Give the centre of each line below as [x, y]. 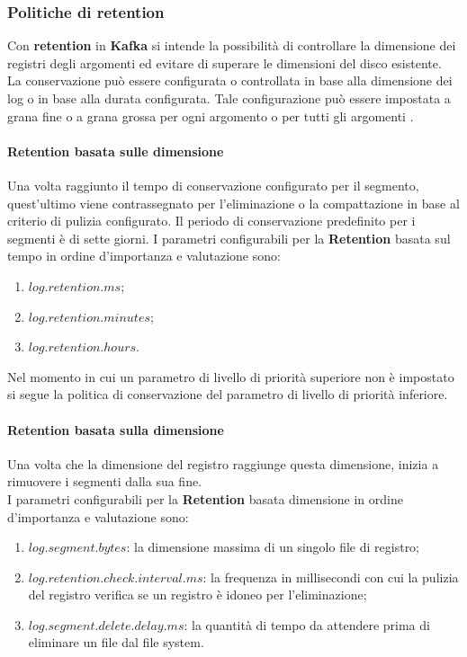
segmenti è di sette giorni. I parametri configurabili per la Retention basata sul [229, 238]
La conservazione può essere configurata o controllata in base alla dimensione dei [230, 80]
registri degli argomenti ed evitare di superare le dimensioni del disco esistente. [225, 62]
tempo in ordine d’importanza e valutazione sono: [144, 256]
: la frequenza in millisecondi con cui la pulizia [331, 577]
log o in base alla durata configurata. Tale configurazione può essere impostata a [229, 98]
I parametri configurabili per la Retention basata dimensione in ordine [205, 498]
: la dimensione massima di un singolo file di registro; [273, 547]
